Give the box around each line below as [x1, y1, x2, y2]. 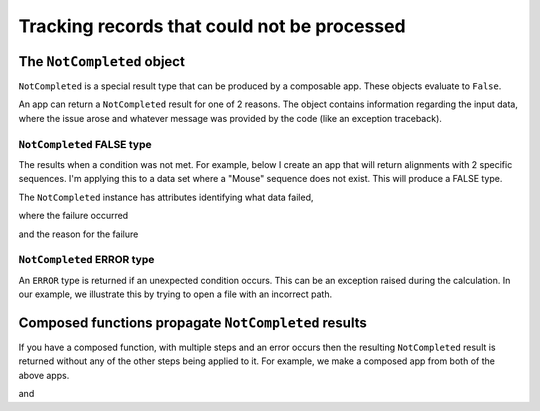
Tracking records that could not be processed [18, 15, 406, 37]
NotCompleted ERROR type [18, 253, 155, 267]
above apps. [18, 369, 70, 381]
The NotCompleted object [18, 53, 185, 70]
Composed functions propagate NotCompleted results [18, 314, 367, 331]
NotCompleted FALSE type [18, 137, 152, 151]
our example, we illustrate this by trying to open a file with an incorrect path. [18, 288, 333, 300]
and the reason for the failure [18, 228, 139, 240]
